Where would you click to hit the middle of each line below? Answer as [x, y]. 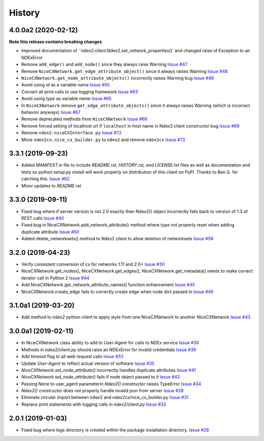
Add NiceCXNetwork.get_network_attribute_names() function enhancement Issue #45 [108, 285]
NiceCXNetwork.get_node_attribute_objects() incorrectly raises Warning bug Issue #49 [118, 78]
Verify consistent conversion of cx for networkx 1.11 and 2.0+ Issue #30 [93, 264]
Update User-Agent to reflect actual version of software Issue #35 [88, 363]
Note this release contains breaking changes [55, 42]
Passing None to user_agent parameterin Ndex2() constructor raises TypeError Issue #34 [111, 384]
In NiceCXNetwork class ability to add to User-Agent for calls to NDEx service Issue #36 [110, 343]
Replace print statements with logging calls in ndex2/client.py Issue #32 [94, 404]
